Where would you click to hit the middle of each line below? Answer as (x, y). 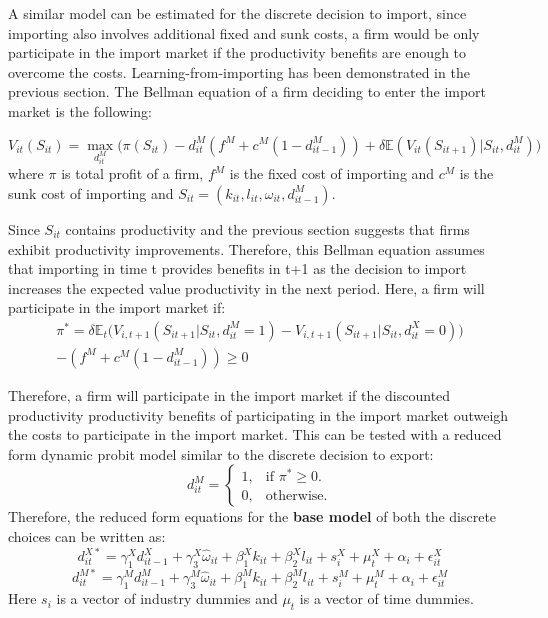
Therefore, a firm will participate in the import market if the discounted (229, 394)
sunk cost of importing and (91, 192)
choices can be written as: (87, 535)
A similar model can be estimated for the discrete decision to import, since (237, 13)
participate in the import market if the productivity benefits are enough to (237, 52)
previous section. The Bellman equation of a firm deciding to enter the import (247, 91)
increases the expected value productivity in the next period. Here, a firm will (246, 287)
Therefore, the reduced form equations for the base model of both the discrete (252, 516)
